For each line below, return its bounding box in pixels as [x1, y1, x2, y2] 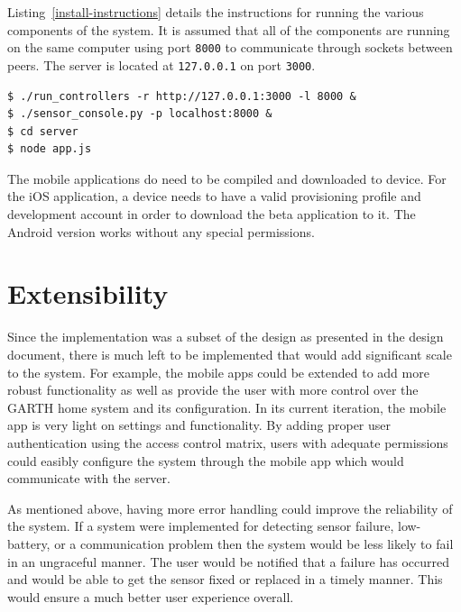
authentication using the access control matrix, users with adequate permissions [7, 433, 448, 452]
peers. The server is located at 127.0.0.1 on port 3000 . [7, 55, 316, 74]
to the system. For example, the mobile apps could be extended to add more [7, 362, 429, 381]
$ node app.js [7, 142, 92, 156]
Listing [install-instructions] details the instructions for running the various [7, 3, 424, 21]
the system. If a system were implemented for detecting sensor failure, [7, 516, 394, 535]
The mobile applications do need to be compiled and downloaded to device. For [7, 169, 447, 187]
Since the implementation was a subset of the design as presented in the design [7, 327, 444, 346]
